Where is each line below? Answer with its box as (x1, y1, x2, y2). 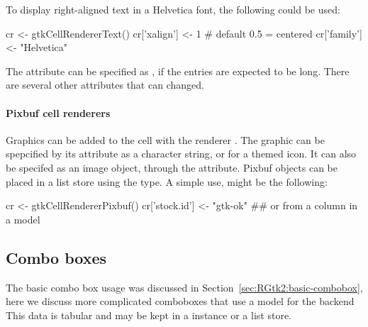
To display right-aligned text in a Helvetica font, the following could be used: (6, 2, 340, 16)
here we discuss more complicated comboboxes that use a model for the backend (6, 294, 355, 309)
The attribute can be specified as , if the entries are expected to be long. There (6, 63, 350, 78)
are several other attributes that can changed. (6, 77, 204, 92)
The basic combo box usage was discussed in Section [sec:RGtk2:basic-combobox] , (6, 279, 363, 294)
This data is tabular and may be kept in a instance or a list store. (6, 307, 291, 322)
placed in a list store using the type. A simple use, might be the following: (6, 174, 328, 189)
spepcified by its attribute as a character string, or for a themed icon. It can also (6, 146, 357, 161)
